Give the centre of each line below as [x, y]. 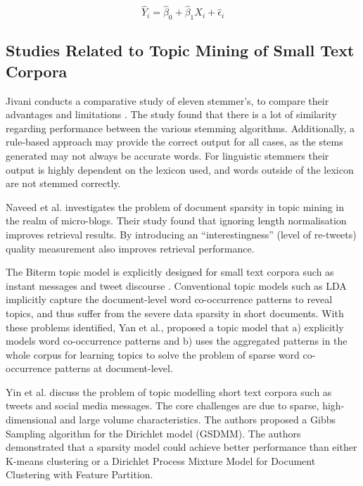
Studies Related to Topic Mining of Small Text [180, 50]
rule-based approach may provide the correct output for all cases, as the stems [174, 142]
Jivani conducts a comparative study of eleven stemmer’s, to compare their [167, 100]
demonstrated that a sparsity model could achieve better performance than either [181, 447]
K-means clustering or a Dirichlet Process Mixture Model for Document [161, 460]
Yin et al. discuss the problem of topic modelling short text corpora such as [169, 391]
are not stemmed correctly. [63, 183]
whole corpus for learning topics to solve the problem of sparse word [153, 354]
